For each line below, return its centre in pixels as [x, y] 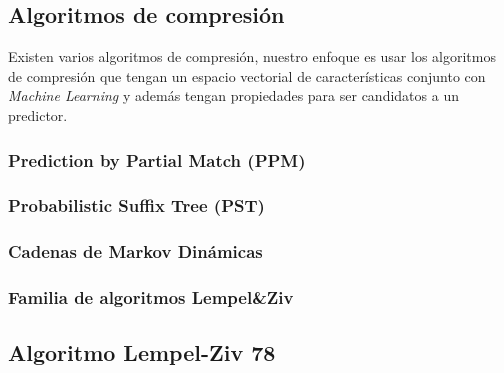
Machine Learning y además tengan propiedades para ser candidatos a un [233, 95]
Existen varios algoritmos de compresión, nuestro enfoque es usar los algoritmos [252, 56]
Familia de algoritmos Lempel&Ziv [151, 297]
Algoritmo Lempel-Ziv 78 [142, 352]
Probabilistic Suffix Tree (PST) [136, 205]
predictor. [38, 114]
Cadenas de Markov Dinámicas [135, 251]
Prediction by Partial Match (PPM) [157, 159]
